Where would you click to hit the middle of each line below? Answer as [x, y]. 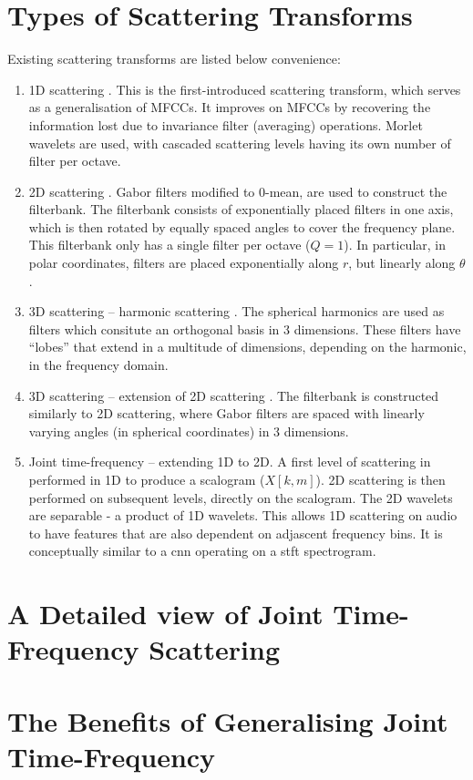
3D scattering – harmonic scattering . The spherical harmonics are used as [236, 311]
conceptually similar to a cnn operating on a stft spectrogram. [202, 551]
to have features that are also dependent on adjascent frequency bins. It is [236, 533]
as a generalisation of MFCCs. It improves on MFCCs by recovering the [230, 107]
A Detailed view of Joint [165, 614]
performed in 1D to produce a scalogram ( [147, 479]
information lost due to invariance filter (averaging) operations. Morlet [226, 124]
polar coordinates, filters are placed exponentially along [184, 263]
